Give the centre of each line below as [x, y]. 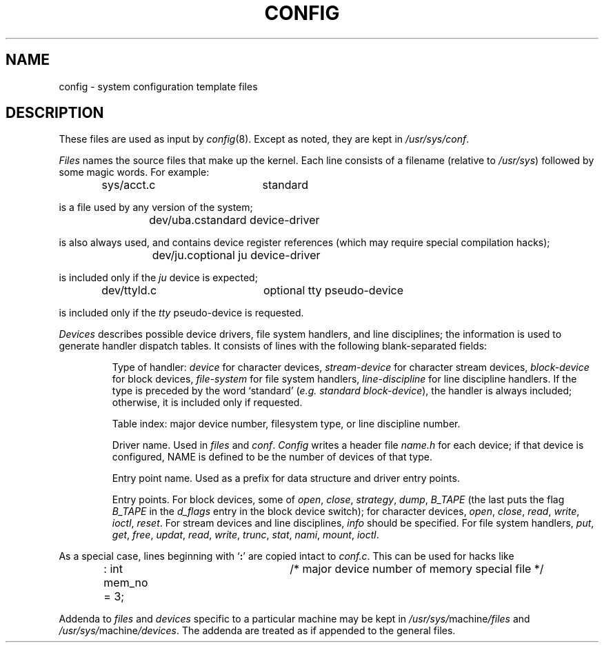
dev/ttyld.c [129, 291]
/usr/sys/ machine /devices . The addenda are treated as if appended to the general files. [257, 631]
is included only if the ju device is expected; [158, 278]
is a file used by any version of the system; [156, 207]
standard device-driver [260, 220]
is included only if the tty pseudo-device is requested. [181, 313]
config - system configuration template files [158, 86]
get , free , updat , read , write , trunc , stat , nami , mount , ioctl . [245, 535]
